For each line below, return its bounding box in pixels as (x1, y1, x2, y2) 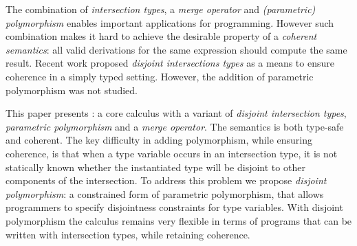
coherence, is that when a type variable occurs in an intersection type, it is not (6, 146, 338, 160)
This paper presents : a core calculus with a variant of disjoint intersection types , (6, 106, 347, 120)
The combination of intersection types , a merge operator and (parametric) (6, 2, 316, 16)
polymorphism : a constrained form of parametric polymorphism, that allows (6, 186, 324, 201)
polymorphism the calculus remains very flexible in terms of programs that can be (6, 213, 352, 227)
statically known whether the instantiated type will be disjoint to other (6, 159, 305, 174)
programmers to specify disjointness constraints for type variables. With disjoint (6, 200, 343, 214)
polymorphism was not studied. (6, 82, 138, 97)
